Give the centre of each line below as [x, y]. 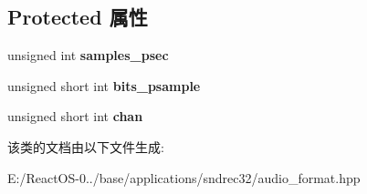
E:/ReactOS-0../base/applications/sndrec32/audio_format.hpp [184, 177]
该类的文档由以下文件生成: [86, 146]
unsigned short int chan [75, 116]
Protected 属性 [78, 17]
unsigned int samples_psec [88, 55]
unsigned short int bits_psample [104, 85]
